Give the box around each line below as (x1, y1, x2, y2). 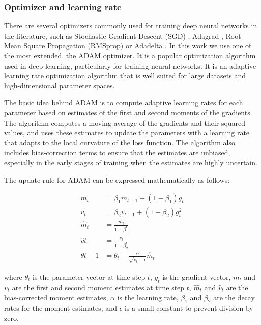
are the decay (213, 292, 255, 303)
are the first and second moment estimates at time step (12, 282, 185, 292)
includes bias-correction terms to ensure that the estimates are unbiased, (4, 147, 230, 158)
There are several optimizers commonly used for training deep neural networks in (4, 20, 257, 31)
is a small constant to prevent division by (124, 302, 253, 313)
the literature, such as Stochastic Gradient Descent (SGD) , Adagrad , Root (4, 30, 241, 41)
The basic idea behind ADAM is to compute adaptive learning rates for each (4, 97, 243, 108)
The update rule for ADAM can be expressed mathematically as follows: (4, 174, 230, 185)
